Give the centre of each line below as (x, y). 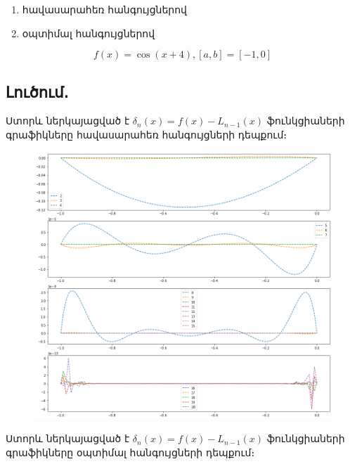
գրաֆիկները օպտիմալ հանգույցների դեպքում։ (130, 452)
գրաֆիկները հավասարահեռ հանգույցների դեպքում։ (147, 134)
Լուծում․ (37, 91)
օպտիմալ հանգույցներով (89, 33)
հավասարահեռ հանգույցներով (104, 9)
